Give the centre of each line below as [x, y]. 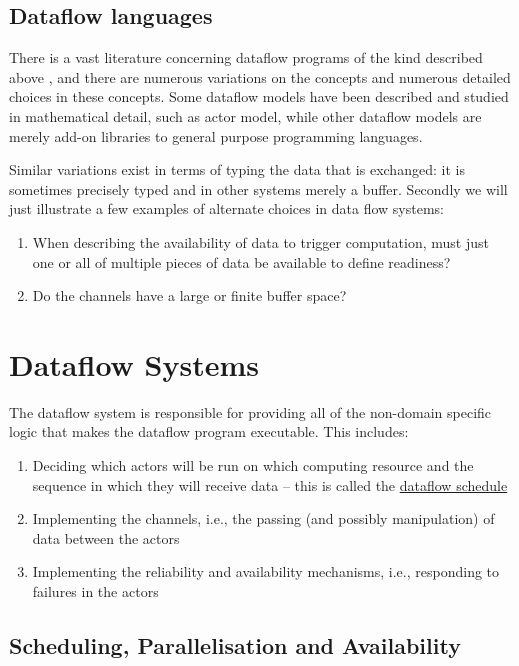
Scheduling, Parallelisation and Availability [235, 645]
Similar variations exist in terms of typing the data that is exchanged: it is [237, 169]
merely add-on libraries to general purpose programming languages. [216, 135]
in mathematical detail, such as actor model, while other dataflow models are [245, 115]
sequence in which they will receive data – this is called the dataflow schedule [270, 484]
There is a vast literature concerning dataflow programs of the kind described [246, 57]
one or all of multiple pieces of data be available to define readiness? [241, 261]
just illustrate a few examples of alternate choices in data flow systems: [226, 208]
